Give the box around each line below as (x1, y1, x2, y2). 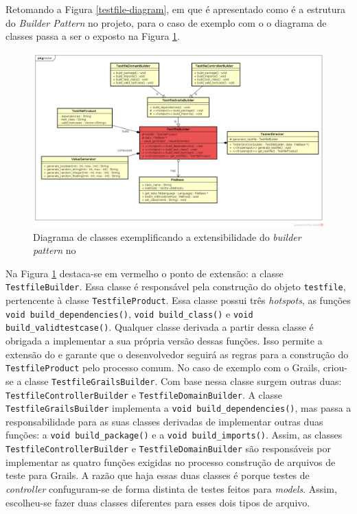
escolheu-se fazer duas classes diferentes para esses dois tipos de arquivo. (5, 495, 310, 509)
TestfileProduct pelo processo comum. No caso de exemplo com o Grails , (5, 360, 321, 375)
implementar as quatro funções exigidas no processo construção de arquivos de (5, 454, 336, 469)
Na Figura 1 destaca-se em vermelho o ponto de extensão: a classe (5, 266, 284, 280)
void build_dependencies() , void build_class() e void (5, 306, 253, 320)
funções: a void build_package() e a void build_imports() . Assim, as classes (5, 428, 343, 442)
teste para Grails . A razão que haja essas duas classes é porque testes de (5, 468, 310, 482)
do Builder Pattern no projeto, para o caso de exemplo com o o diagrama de (5, 15, 327, 30)
